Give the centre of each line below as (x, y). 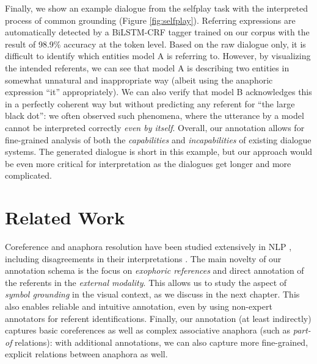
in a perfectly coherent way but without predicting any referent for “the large (150, 103)
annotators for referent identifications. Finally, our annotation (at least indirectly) (158, 318)
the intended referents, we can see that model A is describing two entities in (147, 67)
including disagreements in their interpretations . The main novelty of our (143, 258)
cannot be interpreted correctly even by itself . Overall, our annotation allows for (155, 127)
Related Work (65, 217)
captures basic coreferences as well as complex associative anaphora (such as (148, 330)
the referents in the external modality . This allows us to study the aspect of (146, 282)
